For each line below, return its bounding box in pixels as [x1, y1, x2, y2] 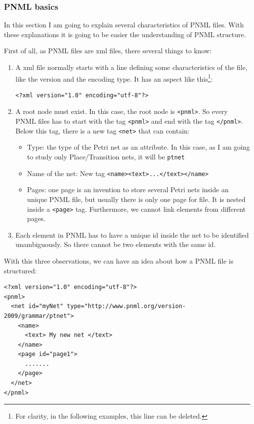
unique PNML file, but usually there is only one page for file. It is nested [27, 194, 246, 204]
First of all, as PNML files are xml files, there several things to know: [4, 45, 212, 56]
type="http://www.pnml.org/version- [66, 303, 186, 310]
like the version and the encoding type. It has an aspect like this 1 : [15, 72, 213, 84]
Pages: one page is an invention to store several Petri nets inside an [27, 184, 229, 195]
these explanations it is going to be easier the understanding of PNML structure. [4, 29, 246, 39]
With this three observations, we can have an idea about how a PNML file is [4, 255, 233, 266]
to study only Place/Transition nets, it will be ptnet [27, 152, 185, 161]
